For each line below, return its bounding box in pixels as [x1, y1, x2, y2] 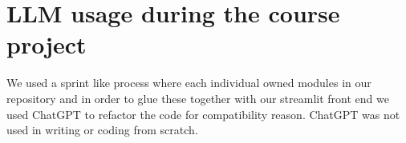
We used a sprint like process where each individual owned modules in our [6, 74, 371, 91]
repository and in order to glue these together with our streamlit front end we [6, 89, 389, 106]
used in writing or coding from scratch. [6, 121, 198, 138]
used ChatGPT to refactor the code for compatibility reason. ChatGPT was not [6, 105, 400, 122]
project [6, 28, 87, 61]
